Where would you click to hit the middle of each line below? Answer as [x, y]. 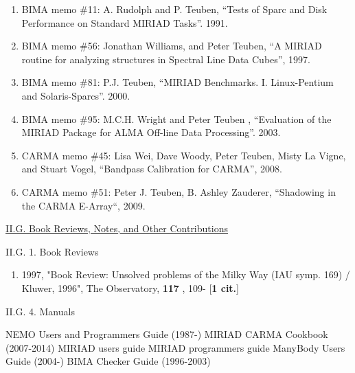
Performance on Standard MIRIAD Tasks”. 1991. [125, 22]
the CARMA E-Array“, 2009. [83, 205]
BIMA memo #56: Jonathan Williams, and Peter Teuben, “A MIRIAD [172, 46]
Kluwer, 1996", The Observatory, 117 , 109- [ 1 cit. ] [130, 287]
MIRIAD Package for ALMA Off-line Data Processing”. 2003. [151, 132]
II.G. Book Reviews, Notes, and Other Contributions [117, 228]
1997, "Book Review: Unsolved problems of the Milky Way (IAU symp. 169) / [186, 274]
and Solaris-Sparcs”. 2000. [76, 95]
